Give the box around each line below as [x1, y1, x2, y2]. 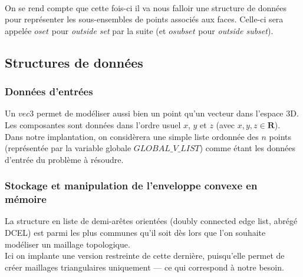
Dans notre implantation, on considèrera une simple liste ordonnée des [5, 130, 259, 142]
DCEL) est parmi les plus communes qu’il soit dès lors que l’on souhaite [5, 226, 266, 239]
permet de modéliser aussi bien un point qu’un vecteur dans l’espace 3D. [37, 107, 299, 119]
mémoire [5, 192, 47, 206]
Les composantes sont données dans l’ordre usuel [5, 118, 181, 131]
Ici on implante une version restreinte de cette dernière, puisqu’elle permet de [5, 249, 285, 262]
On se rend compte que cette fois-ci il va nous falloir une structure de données [5, 1, 287, 14]
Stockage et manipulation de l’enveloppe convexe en [5, 178, 258, 193]
